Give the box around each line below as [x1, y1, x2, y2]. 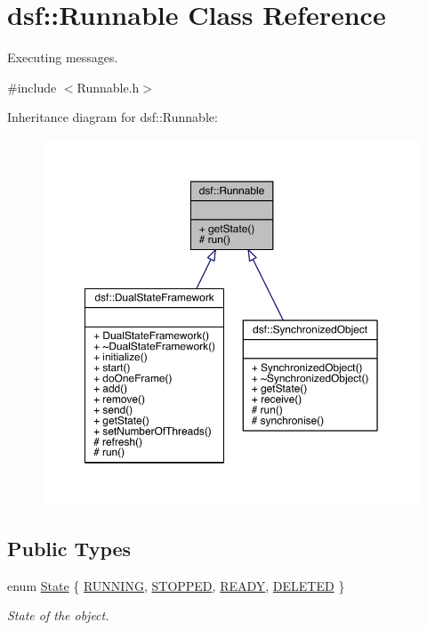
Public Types [7, 534, 132, 561]
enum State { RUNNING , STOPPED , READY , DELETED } [7, 576, 345, 594]
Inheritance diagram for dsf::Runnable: [7, 108, 218, 126]
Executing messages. [7, 48, 118, 67]
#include [7, 77, 57, 96]
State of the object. [7, 606, 109, 625]
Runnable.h [77, 77, 140, 96]
